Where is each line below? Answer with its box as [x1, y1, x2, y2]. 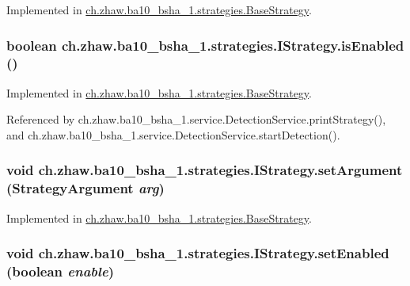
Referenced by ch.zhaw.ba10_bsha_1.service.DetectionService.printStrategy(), [6, 111, 386, 128]
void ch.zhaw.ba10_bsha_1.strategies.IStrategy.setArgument [6, 160, 403, 180]
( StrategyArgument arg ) [6, 178, 165, 198]
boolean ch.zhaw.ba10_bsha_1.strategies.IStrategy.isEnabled [6, 35, 404, 55]
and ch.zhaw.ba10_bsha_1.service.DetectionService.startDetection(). [6, 126, 340, 143]
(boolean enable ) [6, 261, 114, 281]
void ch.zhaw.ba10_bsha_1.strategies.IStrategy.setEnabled [6, 243, 389, 263]
